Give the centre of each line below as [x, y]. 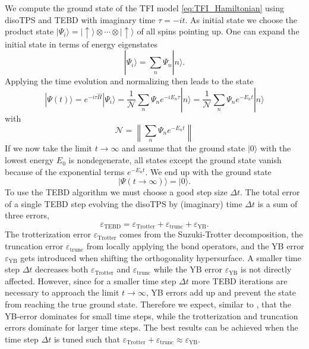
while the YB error [188, 269]
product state [29, 31]
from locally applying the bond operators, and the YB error [195, 246]
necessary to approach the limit [62, 292]
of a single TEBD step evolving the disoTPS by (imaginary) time [124, 203]
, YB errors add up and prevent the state [221, 292]
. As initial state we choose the [241, 19]
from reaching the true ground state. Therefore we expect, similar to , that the [148, 304]
